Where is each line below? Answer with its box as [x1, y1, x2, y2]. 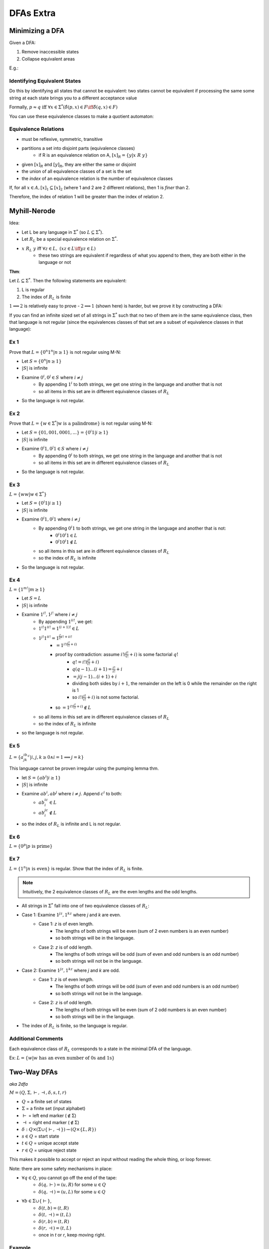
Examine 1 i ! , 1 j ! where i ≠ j [21, 611, 78, 618]
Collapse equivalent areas [21, 55, 75, 62]
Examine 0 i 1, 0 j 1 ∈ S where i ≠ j [21, 445, 89, 452]
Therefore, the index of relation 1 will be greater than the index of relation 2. [9, 194, 164, 200]
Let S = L [21, 595, 42, 602]
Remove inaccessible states [21, 49, 79, 55]
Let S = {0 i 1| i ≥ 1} [21, 500, 62, 506]
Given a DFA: [9, 40, 36, 46]
